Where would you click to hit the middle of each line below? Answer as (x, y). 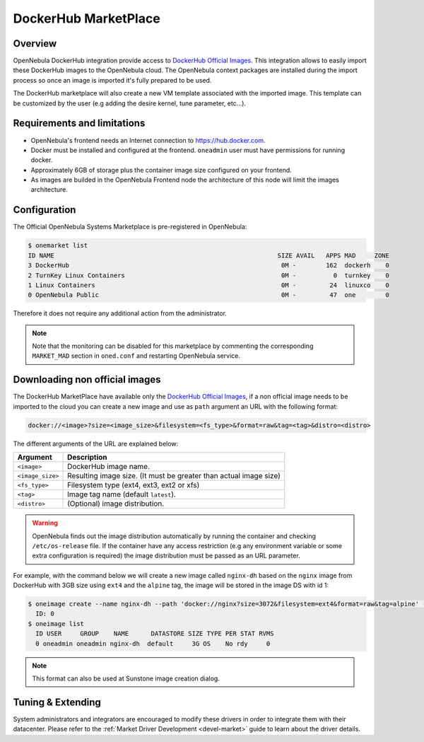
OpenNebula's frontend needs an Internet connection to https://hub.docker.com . (148, 140)
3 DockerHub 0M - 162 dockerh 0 (209, 266)
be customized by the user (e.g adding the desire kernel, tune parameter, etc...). (130, 103)
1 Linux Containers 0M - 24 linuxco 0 (209, 285)
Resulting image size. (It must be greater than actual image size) (174, 476)
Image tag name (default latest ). (122, 494)
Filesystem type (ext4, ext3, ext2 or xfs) (134, 485)
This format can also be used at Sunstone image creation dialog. (126, 678)
